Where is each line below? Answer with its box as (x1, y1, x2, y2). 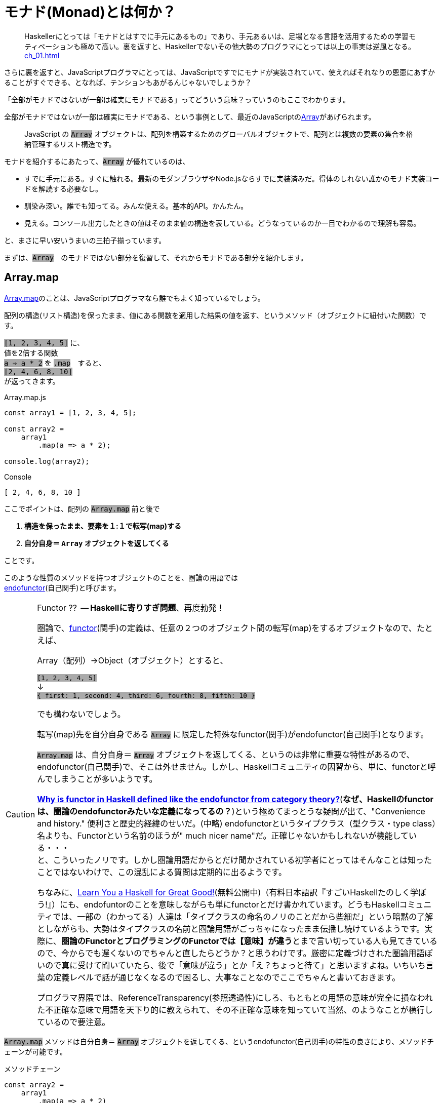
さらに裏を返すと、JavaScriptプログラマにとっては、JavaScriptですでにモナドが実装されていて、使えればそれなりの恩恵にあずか (4, 67, 435, 76)
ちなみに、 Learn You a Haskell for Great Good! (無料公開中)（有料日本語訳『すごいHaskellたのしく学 (37, 887, 419, 897)
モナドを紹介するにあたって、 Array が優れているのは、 (4, 156, 190, 166)
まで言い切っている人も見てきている (300, 935, 438, 946)
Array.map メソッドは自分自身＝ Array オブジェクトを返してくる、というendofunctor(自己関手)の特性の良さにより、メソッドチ (4, 1037, 434, 1046)
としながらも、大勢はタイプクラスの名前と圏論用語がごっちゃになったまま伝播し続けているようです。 (37, 923, 425, 934)
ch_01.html (24, 51, 60, 60)
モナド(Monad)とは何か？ (4, 4, 176, 21)
